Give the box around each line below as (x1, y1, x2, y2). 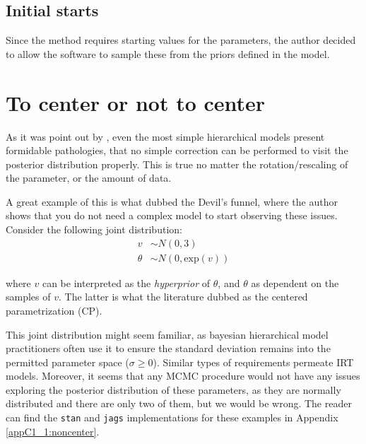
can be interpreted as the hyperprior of (42, 275, 211, 290)
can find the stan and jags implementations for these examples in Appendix (6, 410, 338, 425)
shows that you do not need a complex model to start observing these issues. (6, 208, 338, 223)
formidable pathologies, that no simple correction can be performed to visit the (6, 143, 348, 158)
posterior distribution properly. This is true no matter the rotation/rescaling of (6, 156, 348, 171)
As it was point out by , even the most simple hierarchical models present (6, 129, 325, 144)
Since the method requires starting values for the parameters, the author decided (6, 33, 356, 47)
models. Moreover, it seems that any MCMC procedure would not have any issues (6, 368, 360, 383)
